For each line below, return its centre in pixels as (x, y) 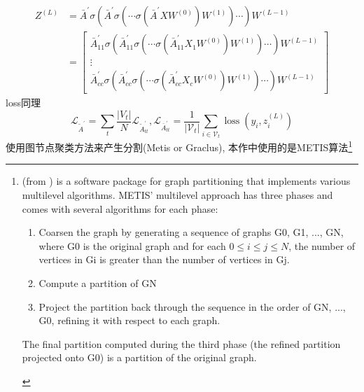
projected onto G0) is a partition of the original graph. (139, 357)
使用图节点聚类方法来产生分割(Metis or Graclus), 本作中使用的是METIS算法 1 (179, 146)
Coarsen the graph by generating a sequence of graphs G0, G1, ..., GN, (191, 232)
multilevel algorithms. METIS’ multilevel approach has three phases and (177, 195)
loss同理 (23, 103)
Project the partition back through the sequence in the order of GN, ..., (192, 306)
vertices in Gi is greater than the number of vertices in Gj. (164, 259)
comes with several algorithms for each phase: (120, 208)
